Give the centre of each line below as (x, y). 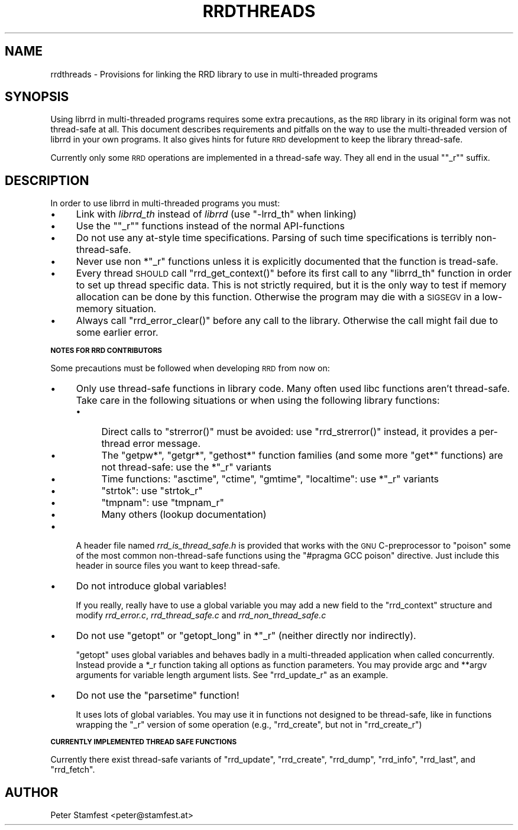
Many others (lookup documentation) (184, 515)
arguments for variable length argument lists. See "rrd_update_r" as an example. (232, 675)
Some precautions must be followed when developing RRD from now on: (190, 368)
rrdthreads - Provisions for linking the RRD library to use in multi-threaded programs (214, 74)
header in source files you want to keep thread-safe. (178, 566)
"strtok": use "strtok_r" (152, 491)
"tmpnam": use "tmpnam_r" (163, 503)
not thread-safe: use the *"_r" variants (187, 467)
